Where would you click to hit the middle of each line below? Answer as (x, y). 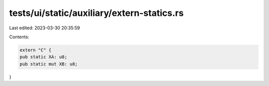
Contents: (19, 37)
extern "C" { (36, 50)
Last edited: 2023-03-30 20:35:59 (45, 28)
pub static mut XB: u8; (49, 64)
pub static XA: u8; (43, 57)
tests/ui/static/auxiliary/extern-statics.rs (96, 13)
